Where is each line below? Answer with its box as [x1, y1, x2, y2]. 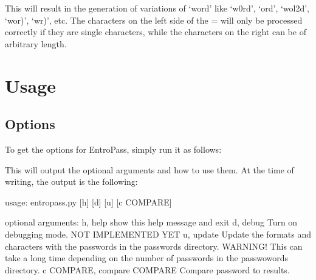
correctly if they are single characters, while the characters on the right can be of [5, 25, 306, 38]
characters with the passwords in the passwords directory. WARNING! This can [5, 239, 303, 252]
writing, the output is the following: [5, 175, 138, 188]
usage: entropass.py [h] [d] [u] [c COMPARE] [5, 195, 172, 208]
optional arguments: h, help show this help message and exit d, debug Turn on [5, 216, 298, 228]
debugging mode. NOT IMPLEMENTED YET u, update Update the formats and [5, 227, 311, 240]
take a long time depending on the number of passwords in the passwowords [5, 252, 289, 264]
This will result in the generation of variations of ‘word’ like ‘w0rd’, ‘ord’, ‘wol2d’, [5, 2, 310, 14]
